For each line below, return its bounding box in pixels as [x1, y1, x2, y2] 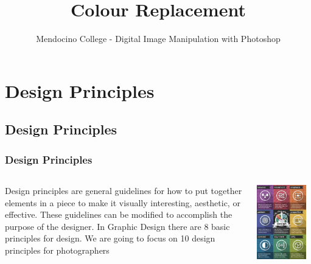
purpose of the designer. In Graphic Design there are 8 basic [5, 220, 230, 232]
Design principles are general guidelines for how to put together [5, 184, 242, 196]
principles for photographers [5, 243, 110, 256]
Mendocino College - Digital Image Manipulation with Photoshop [36, 32, 281, 45]
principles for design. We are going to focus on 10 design [5, 232, 215, 245]
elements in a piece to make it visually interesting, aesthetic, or [5, 196, 240, 209]
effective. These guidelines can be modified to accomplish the [5, 208, 232, 221]
